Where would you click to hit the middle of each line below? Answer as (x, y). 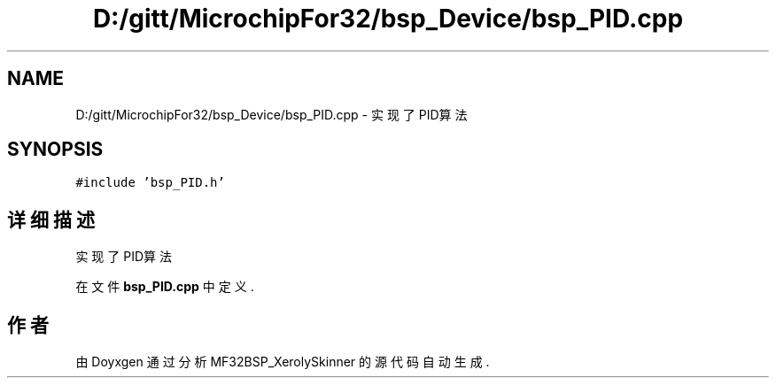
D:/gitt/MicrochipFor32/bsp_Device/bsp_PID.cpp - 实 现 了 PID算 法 (272, 114)
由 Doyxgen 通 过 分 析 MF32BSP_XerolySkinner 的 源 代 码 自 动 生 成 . (283, 362)
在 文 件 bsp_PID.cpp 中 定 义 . (165, 287)
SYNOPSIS (55, 150)
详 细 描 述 (51, 219)
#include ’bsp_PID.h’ (150, 183)
